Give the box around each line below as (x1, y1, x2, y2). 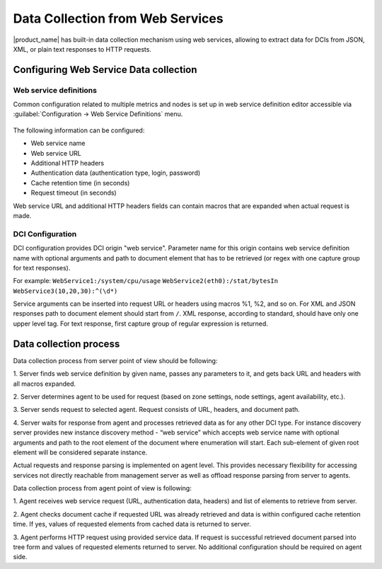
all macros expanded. (13, 379, 76, 388)
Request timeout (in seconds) (30, 188, 117, 197)
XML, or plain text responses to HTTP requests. (13, 45, 152, 53)
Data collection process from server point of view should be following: (13, 356, 218, 364)
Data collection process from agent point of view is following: (13, 484, 192, 493)
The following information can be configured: (13, 126, 145, 134)
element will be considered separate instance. (13, 448, 148, 456)
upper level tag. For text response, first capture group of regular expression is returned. (13, 319, 269, 328)
